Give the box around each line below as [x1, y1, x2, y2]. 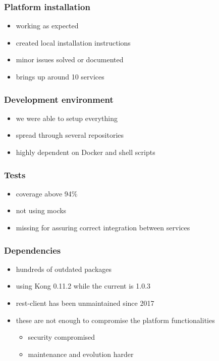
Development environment [4, 93, 114, 105]
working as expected [16, 20, 79, 31]
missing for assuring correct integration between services [16, 222, 190, 232]
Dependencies [4, 244, 61, 256]
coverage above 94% [16, 188, 78, 198]
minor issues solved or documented [16, 54, 124, 65]
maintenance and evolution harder [28, 348, 134, 359]
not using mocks [16, 205, 67, 216]
